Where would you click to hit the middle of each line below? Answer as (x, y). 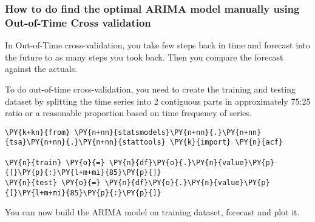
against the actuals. (41, 69)
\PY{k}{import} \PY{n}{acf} (227, 142)
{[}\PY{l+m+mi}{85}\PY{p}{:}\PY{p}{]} (83, 193)
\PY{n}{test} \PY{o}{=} (53, 182)
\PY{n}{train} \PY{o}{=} (55, 162)
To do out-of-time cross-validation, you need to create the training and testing (151, 89)
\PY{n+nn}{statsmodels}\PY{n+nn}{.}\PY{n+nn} (168, 132)
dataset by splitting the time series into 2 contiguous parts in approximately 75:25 (158, 101)
